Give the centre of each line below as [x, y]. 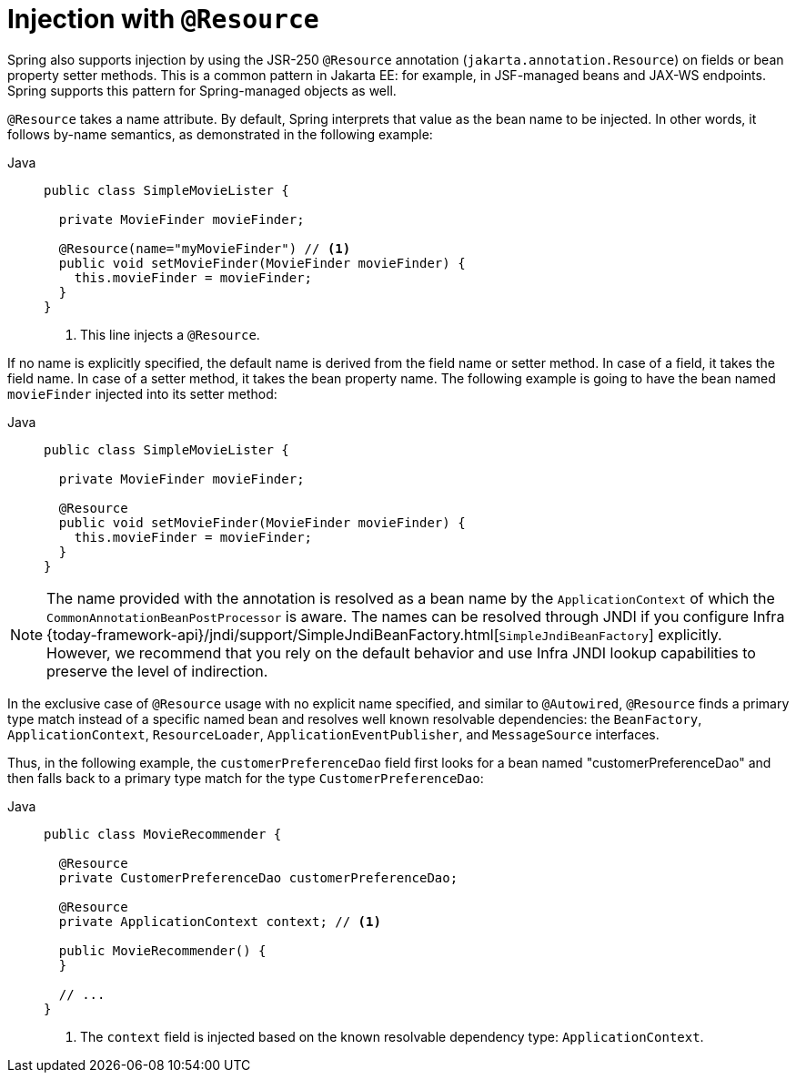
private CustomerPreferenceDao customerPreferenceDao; [258, 877]
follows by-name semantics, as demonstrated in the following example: [220, 134]
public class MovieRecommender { [163, 834]
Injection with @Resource [163, 19]
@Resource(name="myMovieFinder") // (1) [205, 248]
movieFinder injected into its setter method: [142, 393]
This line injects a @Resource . [170, 334]
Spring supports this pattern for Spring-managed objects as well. [202, 90]
